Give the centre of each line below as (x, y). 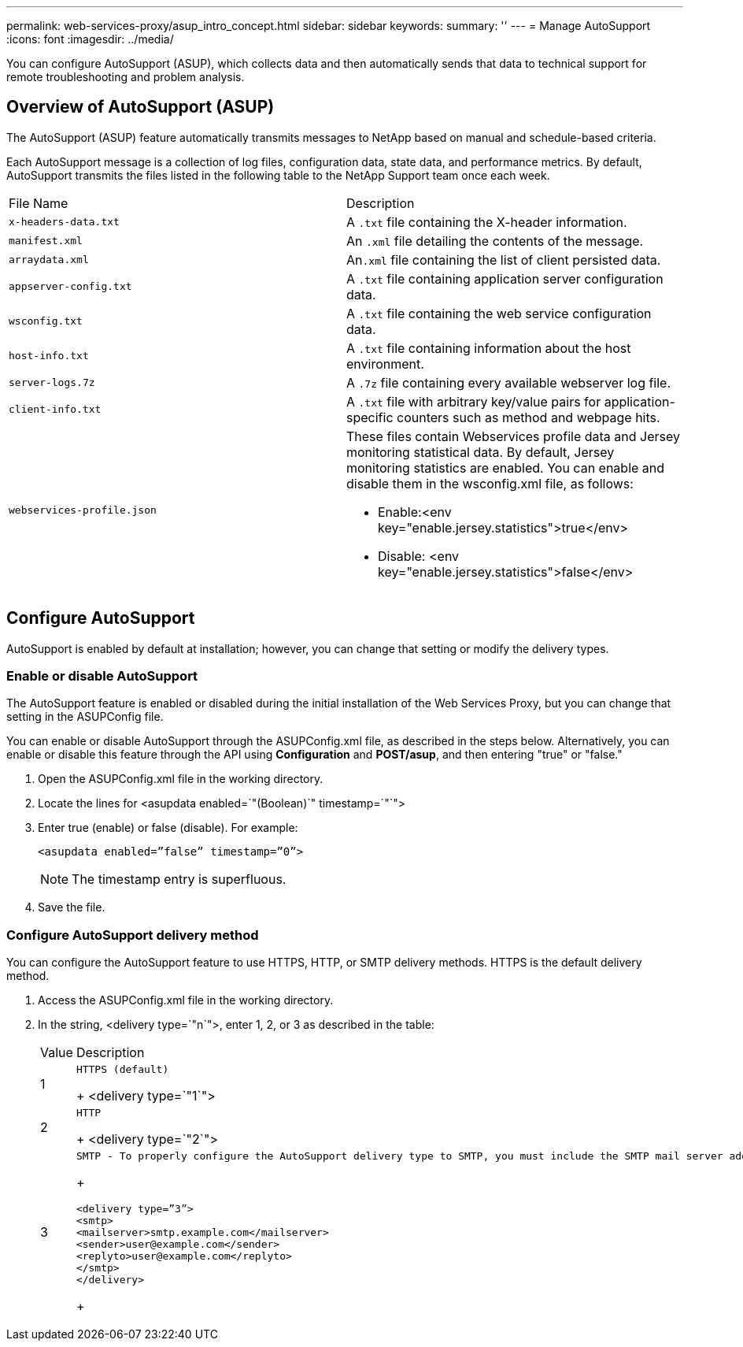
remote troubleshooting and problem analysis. (126, 77)
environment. (385, 364)
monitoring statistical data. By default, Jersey (481, 452)
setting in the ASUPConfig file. (85, 717)
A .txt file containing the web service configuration (499, 313)
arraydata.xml (49, 260)
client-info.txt (55, 410)
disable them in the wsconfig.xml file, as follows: (490, 483)
